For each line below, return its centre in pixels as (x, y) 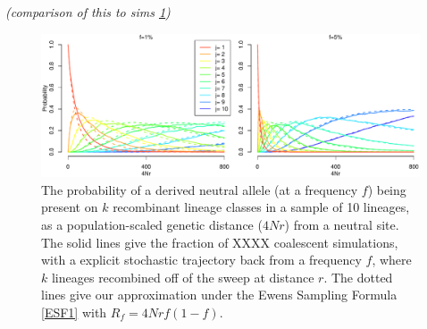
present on (70, 207)
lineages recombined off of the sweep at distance (183, 277)
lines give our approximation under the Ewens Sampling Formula (219, 295)
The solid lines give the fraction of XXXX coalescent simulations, (220, 242)
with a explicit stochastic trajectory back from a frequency (201, 260)
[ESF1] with (74, 312)
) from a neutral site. (342, 225)
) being (387, 189)
